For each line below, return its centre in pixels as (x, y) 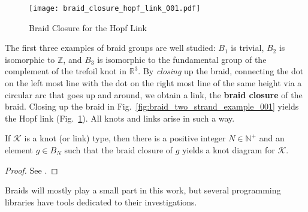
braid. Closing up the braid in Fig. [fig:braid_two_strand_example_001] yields (152, 106)
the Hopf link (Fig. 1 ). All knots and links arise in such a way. (120, 118)
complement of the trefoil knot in (66, 71)
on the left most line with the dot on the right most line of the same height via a (153, 83)
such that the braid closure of (119, 150)
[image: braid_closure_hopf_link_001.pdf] (115, 8)
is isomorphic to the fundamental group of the (182, 59)
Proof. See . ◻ (31, 170)
